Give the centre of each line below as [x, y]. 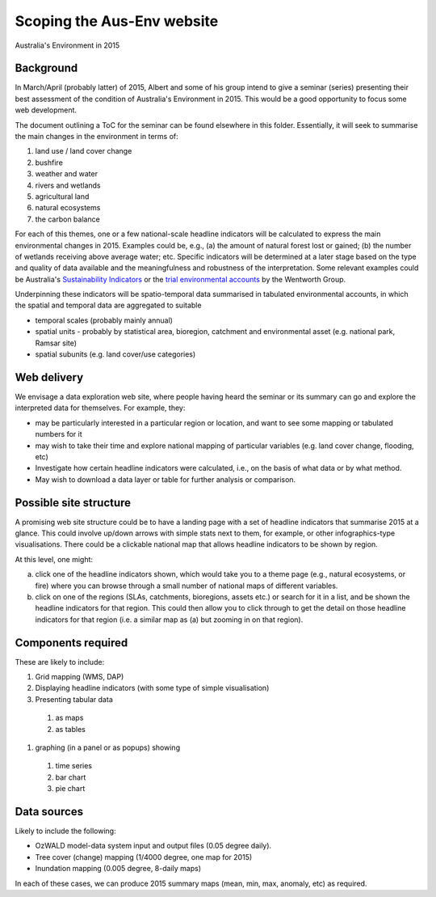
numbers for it [59, 434]
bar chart [71, 777]
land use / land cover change [84, 151]
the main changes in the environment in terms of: [97, 137]
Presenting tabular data [74, 699]
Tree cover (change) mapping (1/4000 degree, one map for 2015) [144, 857]
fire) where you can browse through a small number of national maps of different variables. [187, 586]
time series [74, 766]
